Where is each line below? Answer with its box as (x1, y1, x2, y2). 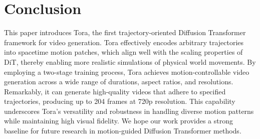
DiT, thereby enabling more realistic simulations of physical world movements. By (4, 56, 256, 67)
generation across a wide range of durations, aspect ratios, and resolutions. (4, 76, 233, 87)
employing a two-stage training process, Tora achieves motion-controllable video (4, 66, 249, 77)
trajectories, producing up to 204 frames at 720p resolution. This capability (4, 96, 235, 106)
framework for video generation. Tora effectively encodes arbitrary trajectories (4, 37, 244, 47)
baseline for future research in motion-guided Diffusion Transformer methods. (4, 125, 241, 136)
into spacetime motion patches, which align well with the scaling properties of (4, 47, 243, 57)
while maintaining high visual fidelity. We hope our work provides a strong (4, 115, 233, 126)
